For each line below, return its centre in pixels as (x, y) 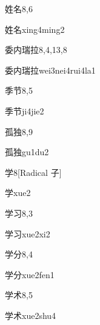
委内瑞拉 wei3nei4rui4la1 (50, 70)
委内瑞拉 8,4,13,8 (36, 50)
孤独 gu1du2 (27, 152)
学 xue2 (18, 193)
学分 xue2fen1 (30, 274)
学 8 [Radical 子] (33, 172)
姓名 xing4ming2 (35, 29)
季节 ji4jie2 (25, 110)
